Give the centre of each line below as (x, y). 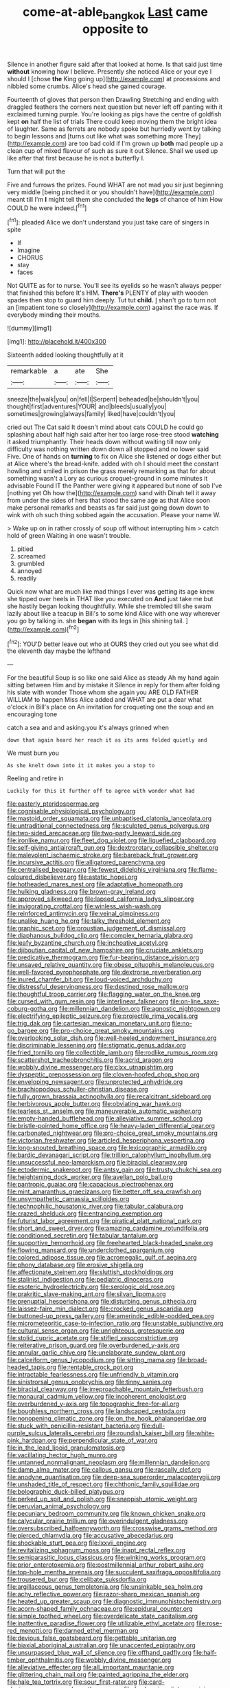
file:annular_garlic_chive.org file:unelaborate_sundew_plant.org (96, 1353)
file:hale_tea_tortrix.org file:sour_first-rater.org (72, 1682)
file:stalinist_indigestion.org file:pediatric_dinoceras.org (85, 1280)
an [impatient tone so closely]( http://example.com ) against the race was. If (113, 308)
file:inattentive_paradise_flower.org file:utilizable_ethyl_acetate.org (101, 1623)
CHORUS (30, 258)
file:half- (205, 1653)
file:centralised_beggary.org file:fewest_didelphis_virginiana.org (97, 870)
